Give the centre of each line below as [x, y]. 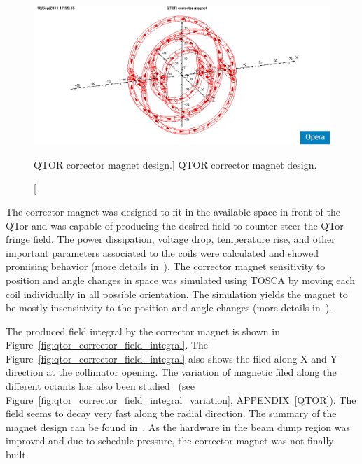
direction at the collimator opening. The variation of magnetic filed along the [171, 372]
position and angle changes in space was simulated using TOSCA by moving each [180, 280]
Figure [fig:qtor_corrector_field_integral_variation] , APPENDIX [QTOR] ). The [181, 399]
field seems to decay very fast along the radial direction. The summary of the [171, 413]
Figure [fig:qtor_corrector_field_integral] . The [107, 345]
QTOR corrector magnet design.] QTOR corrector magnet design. [175, 164]
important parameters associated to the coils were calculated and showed [162, 252]
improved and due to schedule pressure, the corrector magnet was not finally [170, 441]
